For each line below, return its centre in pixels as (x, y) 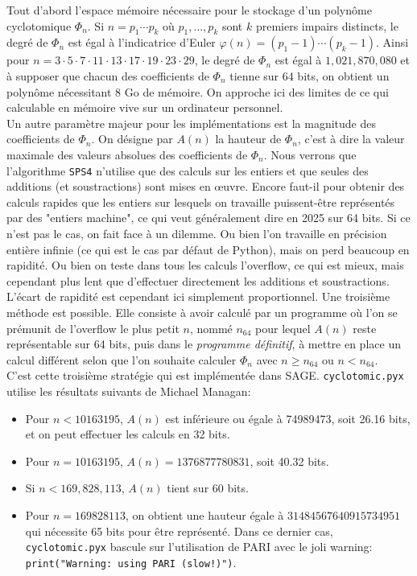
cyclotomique (39, 25)
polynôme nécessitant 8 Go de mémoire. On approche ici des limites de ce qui (198, 91)
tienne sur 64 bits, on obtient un (310, 75)
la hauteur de (248, 139)
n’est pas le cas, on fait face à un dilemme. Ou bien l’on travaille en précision (197, 233)
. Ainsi (392, 42)
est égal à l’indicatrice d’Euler (142, 42)
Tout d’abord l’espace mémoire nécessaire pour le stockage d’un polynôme (189, 10)
